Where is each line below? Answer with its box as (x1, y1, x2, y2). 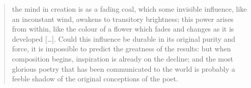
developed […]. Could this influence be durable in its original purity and (12, 33, 236, 44)
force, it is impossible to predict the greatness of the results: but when (12, 43, 231, 54)
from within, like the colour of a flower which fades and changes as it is (12, 23, 234, 34)
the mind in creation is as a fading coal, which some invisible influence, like (12, 4, 247, 14)
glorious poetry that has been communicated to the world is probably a (12, 63, 235, 74)
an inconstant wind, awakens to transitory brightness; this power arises (12, 13, 234, 24)
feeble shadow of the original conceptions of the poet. (12, 73, 178, 84)
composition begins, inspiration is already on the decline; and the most (12, 53, 233, 64)
